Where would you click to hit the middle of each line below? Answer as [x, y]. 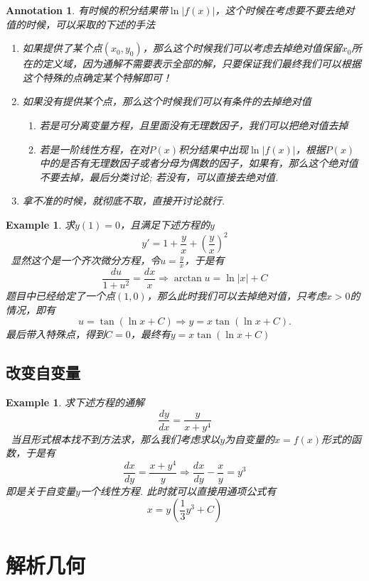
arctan [188, 279]
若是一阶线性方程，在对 [94, 149]
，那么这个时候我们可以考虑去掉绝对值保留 [242, 48]
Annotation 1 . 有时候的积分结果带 [87, 10]
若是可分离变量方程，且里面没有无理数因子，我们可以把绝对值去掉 [194, 125]
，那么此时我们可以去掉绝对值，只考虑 [236, 295]
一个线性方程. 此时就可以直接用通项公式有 [178, 490]
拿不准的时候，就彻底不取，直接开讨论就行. [124, 201]
